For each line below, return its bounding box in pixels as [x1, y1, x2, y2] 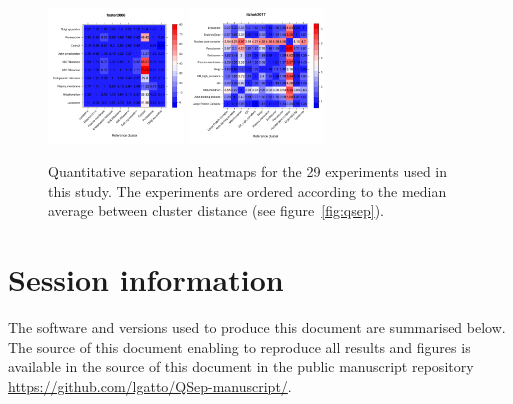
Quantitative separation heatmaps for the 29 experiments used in [48, 161, 448, 182]
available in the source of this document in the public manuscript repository [8, 356, 474, 377]
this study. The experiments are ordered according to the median [48, 180, 447, 201]
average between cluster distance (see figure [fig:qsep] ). [48, 200, 385, 221]
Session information [8, 259, 284, 300]
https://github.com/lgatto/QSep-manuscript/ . [8, 375, 292, 396]
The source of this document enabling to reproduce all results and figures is [8, 336, 471, 357]
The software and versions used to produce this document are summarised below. [8, 317, 506, 338]
